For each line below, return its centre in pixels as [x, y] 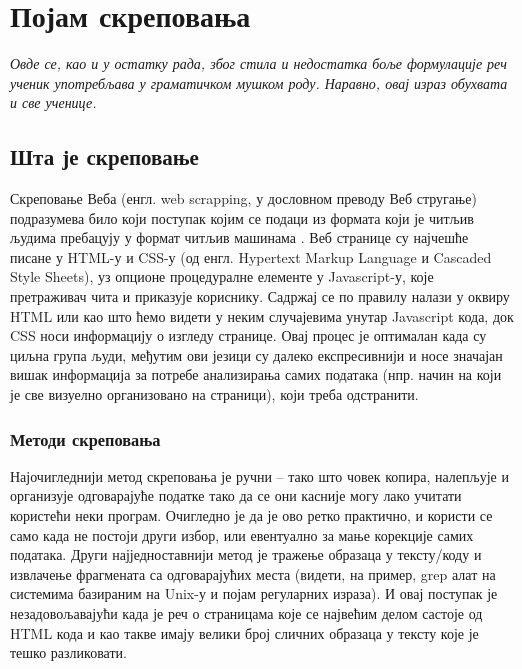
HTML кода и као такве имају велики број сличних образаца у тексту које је [244, 632]
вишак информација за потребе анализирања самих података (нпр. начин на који [256, 374]
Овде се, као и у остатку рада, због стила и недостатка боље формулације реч [258, 63]
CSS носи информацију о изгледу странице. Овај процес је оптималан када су [248, 335]
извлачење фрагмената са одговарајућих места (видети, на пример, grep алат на [253, 573]
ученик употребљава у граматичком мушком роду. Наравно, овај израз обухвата [259, 82]
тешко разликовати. [68, 652]
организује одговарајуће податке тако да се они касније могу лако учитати [236, 495]
